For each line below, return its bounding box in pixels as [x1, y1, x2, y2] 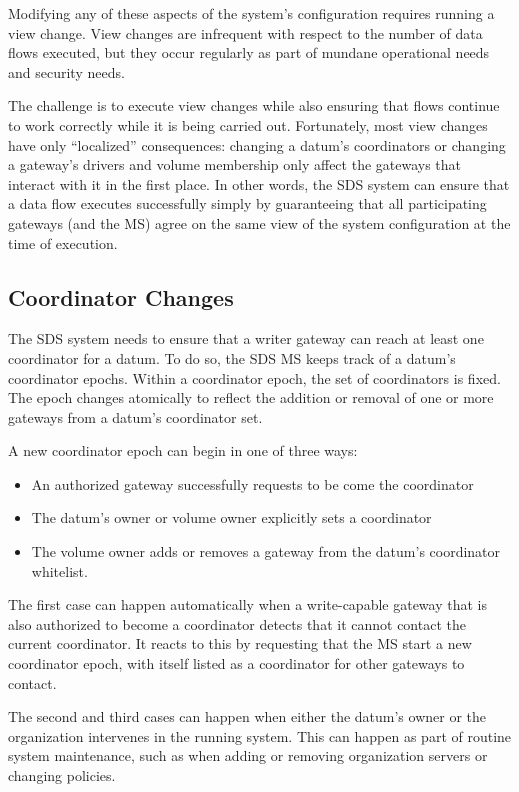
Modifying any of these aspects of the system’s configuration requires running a [8, 3, 495, 23]
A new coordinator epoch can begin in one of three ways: [8, 440, 358, 461]
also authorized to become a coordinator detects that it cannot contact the [8, 613, 466, 634]
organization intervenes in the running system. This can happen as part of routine [8, 725, 512, 746]
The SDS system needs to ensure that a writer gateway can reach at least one [8, 328, 484, 349]
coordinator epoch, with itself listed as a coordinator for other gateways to [8, 653, 465, 674]
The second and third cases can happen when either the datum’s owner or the [8, 706, 487, 727]
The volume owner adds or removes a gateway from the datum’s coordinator [31, 541, 501, 562]
